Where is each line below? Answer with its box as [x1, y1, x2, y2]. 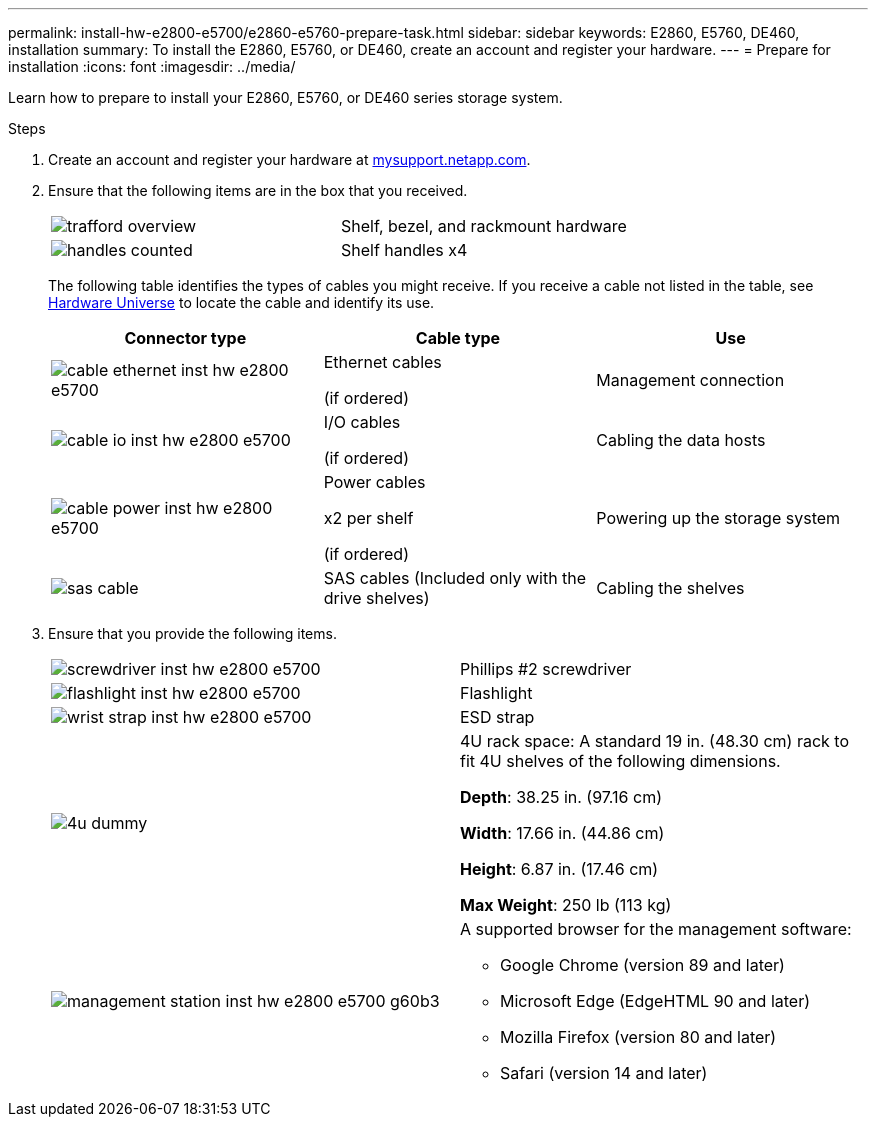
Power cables [323, 472, 426, 492]
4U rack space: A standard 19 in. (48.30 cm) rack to [460, 731, 850, 751]
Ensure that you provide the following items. [48, 625, 337, 642]
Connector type [124, 328, 247, 348]
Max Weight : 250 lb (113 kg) [460, 895, 672, 915]
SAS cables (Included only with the [323, 568, 587, 588]
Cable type [415, 328, 501, 348]
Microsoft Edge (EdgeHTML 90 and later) [500, 991, 811, 1011]
